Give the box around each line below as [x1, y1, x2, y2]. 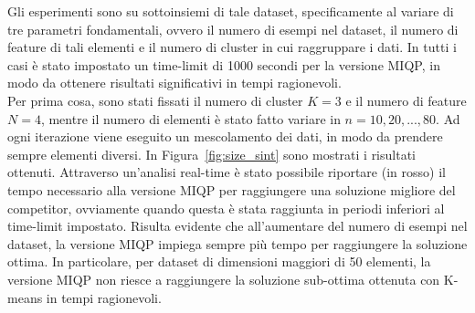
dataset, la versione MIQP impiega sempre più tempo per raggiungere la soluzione [7, 234, 468, 253]
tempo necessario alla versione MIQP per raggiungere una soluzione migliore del [7, 180, 456, 199]
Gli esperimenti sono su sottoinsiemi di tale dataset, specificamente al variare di [7, 2, 454, 20]
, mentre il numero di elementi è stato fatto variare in [40, 109, 341, 128]
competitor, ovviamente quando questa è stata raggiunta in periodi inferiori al [7, 198, 445, 217]
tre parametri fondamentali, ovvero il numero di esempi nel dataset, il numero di [7, 19, 459, 38]
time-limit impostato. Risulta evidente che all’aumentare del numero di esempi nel [7, 216, 468, 235]
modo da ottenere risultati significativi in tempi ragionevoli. [7, 73, 342, 92]
